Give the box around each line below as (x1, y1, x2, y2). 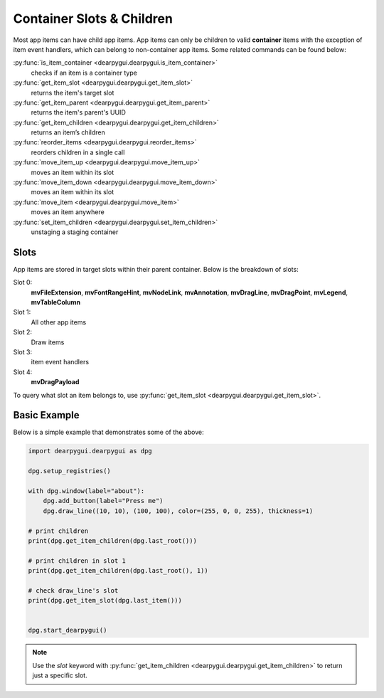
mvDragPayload (31, 378, 80, 386)
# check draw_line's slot (28, 586, 119, 594)
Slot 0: (13, 278, 33, 287)
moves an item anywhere (31, 208, 105, 216)
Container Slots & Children (13, 11, 174, 26)
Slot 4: (13, 367, 33, 376)
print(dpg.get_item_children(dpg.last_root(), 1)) (28, 566, 209, 575)
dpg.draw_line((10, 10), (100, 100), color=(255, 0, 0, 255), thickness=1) (43, 507, 314, 515)
